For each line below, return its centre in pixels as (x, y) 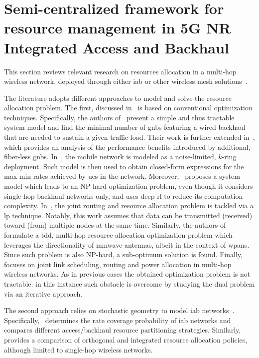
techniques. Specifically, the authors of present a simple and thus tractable (119, 117)
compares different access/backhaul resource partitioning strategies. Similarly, (123, 330)
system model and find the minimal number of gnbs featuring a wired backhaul (125, 127)
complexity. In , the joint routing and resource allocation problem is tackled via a (129, 205)
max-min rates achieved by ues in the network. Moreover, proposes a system (122, 176)
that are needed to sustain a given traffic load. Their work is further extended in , (129, 137)
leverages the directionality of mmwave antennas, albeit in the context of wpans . (127, 244)
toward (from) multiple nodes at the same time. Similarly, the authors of (115, 225)
